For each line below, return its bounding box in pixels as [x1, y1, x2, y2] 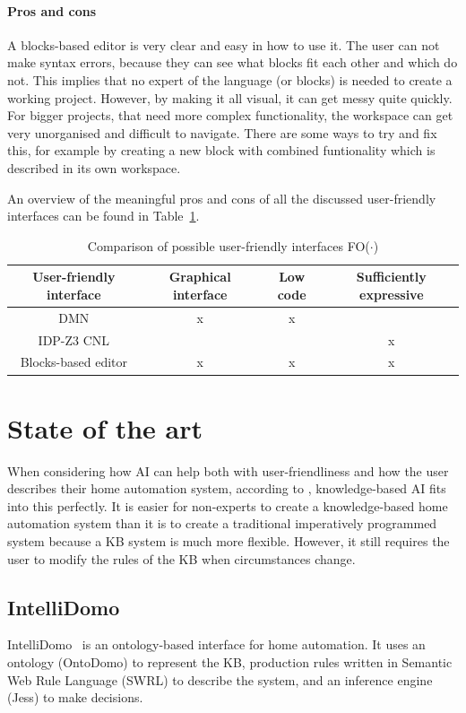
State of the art [7, 409, 203, 446]
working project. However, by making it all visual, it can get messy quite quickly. [7, 88, 453, 107]
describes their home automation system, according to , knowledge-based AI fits [7, 479, 446, 498]
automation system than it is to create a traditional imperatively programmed [7, 514, 437, 533]
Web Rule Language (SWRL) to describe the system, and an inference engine [7, 670, 433, 689]
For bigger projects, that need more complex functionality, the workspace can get [7, 106, 453, 125]
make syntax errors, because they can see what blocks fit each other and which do [7, 53, 458, 72]
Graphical [168, 267, 231, 286]
